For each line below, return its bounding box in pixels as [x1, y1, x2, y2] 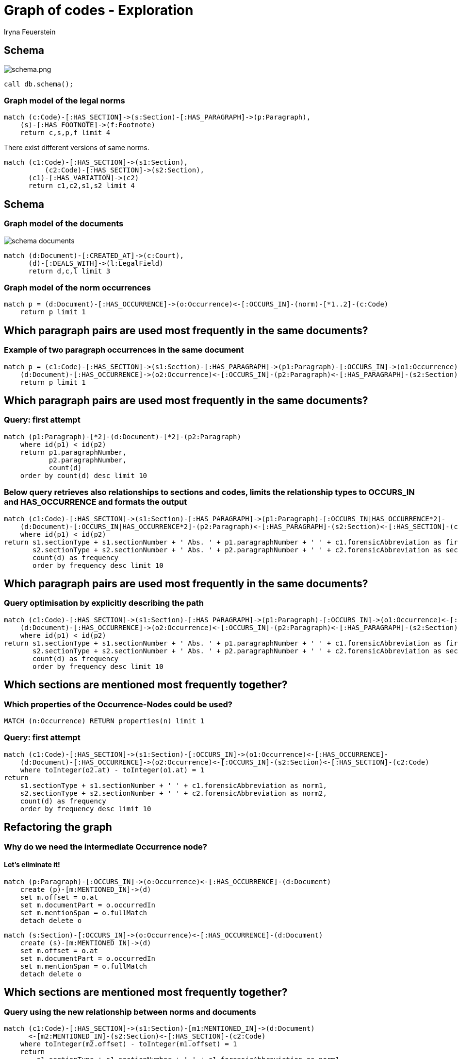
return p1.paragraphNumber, [20, 448, 127, 456]
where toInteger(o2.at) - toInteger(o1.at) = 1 [20, 766, 205, 774]
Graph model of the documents [4, 219, 124, 229]
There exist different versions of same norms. [4, 143, 149, 152]
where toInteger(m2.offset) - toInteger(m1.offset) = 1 [20, 1040, 237, 1048]
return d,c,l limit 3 [28, 267, 111, 275]
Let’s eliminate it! [4, 860, 60, 869]
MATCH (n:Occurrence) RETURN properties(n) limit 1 [4, 717, 205, 725]
